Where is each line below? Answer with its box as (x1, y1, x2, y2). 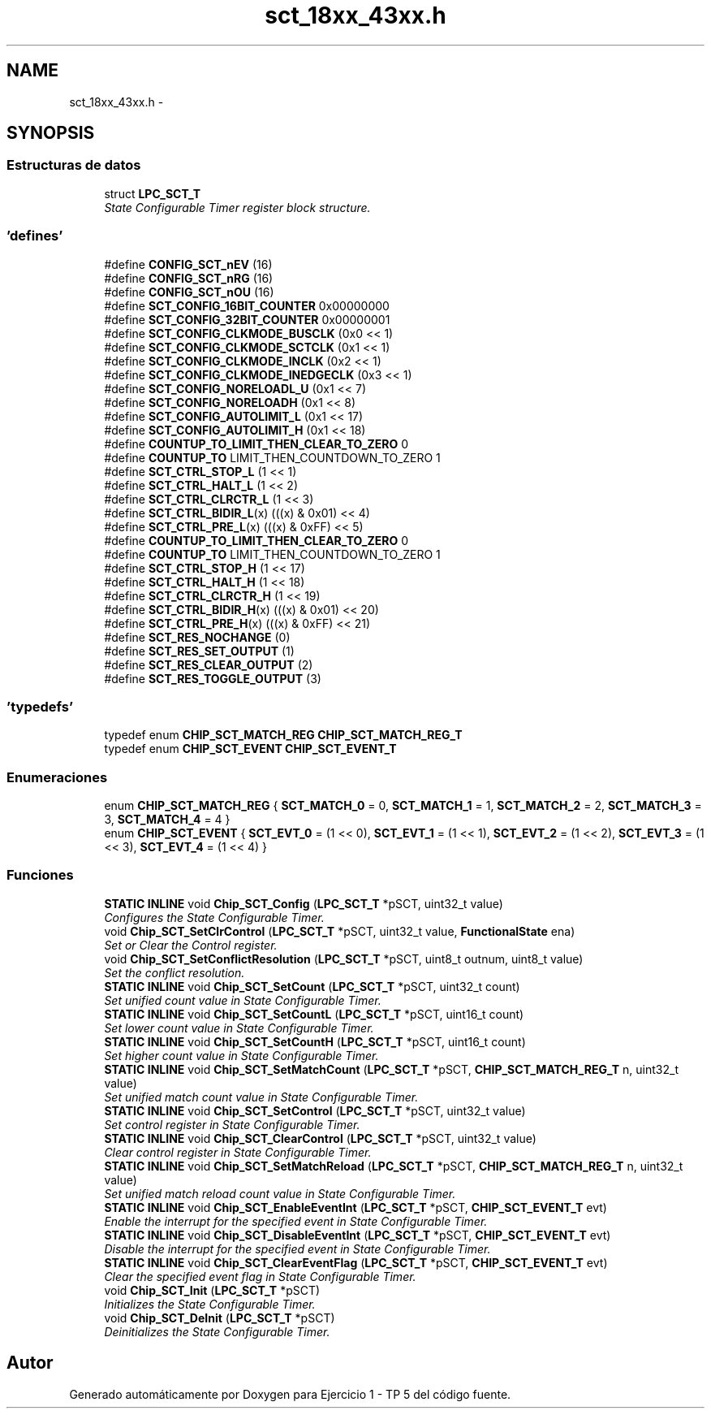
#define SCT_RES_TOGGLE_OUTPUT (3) (104, 671, 321, 686)
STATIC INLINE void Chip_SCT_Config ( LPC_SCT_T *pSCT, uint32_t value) (104, 896, 503, 911)
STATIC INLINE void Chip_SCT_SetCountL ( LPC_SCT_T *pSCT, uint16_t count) (104, 1006, 524, 1021)
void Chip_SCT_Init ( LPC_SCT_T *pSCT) (104, 1283, 321, 1297)
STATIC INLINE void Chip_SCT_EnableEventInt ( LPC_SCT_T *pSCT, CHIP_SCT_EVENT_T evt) (104, 1200, 607, 1214)
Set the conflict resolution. (104, 965, 245, 980)
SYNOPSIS (6, 123, 95, 144)
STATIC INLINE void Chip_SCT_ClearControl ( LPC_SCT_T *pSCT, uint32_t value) (104, 1131, 536, 1145)
